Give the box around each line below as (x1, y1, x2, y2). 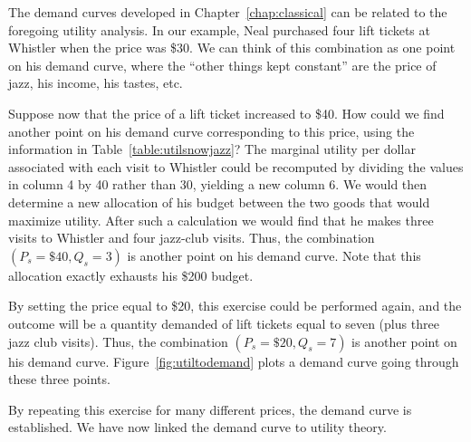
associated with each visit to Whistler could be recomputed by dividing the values (8, 157, 464, 176)
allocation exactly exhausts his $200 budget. (8, 265, 254, 284)
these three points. (8, 370, 111, 389)
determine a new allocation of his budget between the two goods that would (8, 192, 430, 211)
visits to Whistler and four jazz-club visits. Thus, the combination (8, 228, 375, 247)
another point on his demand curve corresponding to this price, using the (8, 121, 415, 140)
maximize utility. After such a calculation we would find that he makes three (8, 210, 434, 229)
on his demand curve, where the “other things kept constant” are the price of (8, 55, 437, 74)
